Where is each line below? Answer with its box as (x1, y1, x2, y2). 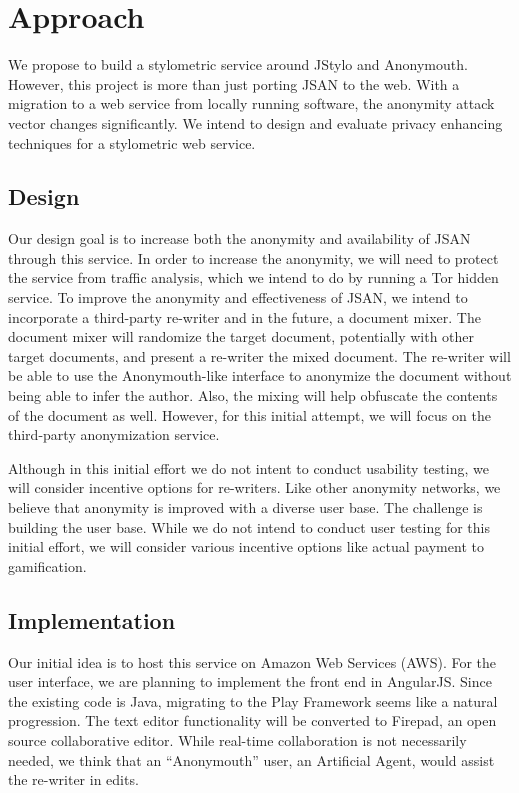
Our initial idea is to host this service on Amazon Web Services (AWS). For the (8, 651, 497, 672)
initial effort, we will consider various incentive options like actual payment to (8, 536, 484, 557)
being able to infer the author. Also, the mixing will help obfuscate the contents (8, 385, 498, 406)
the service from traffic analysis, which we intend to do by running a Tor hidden (8, 267, 499, 288)
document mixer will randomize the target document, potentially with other (8, 326, 475, 347)
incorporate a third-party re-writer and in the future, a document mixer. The (8, 306, 481, 327)
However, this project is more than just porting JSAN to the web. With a (8, 73, 460, 94)
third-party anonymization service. (8, 424, 220, 445)
